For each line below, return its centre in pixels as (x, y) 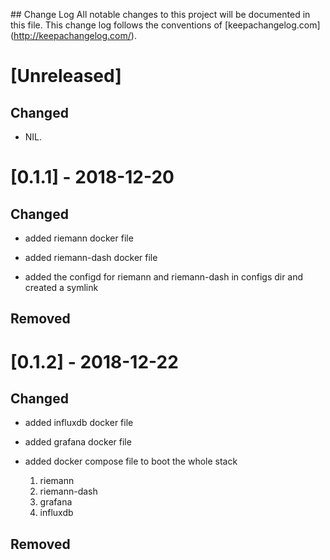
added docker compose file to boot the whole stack (131, 461)
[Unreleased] (66, 76)
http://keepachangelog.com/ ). (75, 35)
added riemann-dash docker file (91, 257)
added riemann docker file (79, 238)
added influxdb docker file (79, 423)
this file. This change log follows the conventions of (116, 25)
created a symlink (61, 287)
